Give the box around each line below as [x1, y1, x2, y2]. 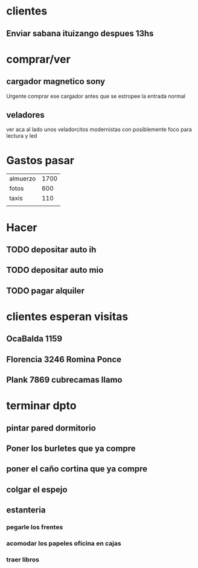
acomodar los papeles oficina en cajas [6, 539, 122, 547]
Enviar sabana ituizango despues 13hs [6, 28, 154, 39]
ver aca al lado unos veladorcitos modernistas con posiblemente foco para [6, 126, 192, 133]
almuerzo [9, 174, 36, 183]
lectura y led [6, 132, 37, 139]
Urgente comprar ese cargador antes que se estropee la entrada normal [6, 92, 186, 100]
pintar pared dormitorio [6, 423, 97, 433]
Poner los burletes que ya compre [6, 444, 136, 454]
